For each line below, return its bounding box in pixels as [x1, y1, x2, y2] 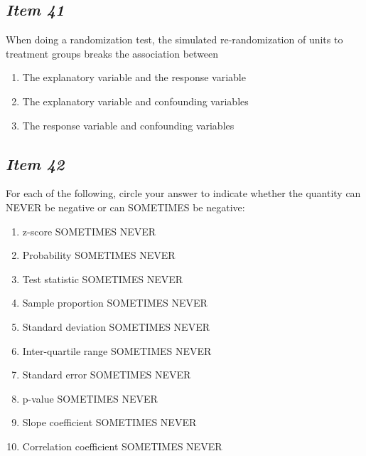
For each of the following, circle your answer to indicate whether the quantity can [6, 186, 361, 201]
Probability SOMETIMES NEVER [22, 248, 176, 263]
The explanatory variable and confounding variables [22, 93, 249, 108]
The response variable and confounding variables [22, 117, 235, 132]
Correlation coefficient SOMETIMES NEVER [22, 438, 222, 453]
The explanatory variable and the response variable [22, 70, 246, 85]
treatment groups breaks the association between [6, 46, 219, 60]
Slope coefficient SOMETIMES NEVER [22, 415, 197, 430]
